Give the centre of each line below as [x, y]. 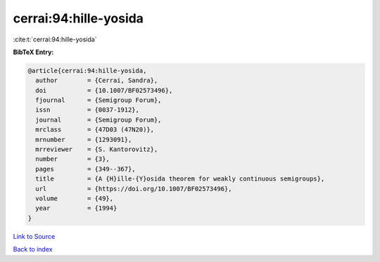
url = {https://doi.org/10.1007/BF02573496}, [134, 189]
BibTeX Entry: [33, 52]
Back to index [33, 249]
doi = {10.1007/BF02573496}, [104, 90]
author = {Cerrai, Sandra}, [97, 80]
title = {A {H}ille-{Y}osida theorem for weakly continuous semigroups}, [180, 179]
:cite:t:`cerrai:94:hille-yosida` [55, 39]
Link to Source [34, 236]
